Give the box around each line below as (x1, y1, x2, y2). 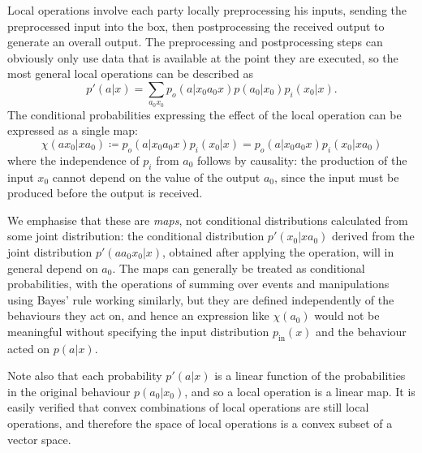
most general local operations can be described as (7, 65, 253, 82)
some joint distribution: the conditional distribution (7, 227, 265, 244)
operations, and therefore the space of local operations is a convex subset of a (7, 415, 393, 432)
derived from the (332, 227, 415, 244)
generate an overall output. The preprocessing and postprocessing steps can (7, 33, 383, 50)
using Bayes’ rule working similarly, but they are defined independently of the (7, 291, 394, 308)
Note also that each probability (7, 367, 162, 384)
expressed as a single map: (7, 122, 138, 139)
